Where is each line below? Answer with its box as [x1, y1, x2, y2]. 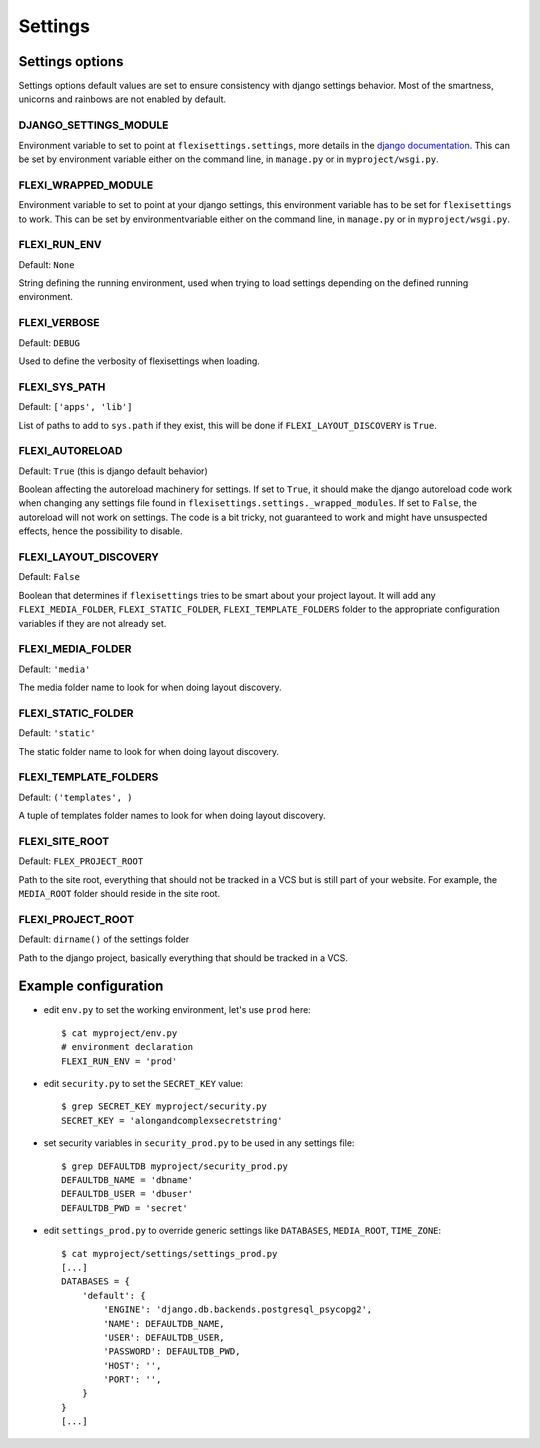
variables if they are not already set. [18, 617, 167, 629]
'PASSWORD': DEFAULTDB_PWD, [103, 1346, 241, 1357]
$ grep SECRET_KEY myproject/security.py [61, 1101, 267, 1112]
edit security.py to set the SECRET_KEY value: [43, 1078, 244, 1090]
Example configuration [18, 978, 164, 995]
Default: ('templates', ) [18, 791, 133, 803]
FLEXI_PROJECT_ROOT [18, 912, 135, 926]
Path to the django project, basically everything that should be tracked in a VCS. [18, 951, 349, 964]
